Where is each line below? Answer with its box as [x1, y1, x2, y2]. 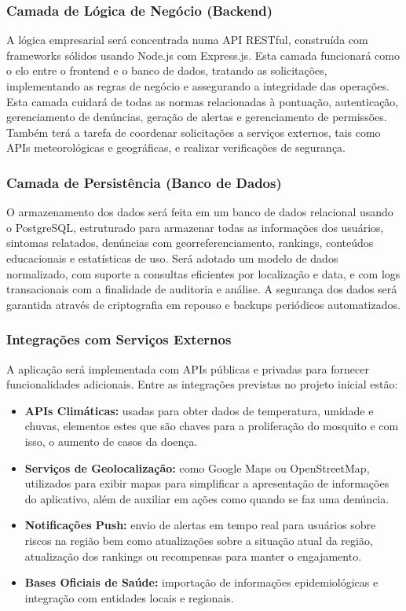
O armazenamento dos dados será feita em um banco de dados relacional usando [6, 204, 393, 220]
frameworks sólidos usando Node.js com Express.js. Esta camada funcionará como [6, 46, 400, 63]
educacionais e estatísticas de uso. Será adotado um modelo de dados [6, 249, 338, 266]
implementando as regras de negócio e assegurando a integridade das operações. [6, 78, 390, 94]
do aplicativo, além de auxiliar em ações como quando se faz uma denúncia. [24, 490, 390, 506]
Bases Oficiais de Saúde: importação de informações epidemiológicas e [24, 574, 379, 591]
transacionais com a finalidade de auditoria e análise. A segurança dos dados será [6, 281, 397, 297]
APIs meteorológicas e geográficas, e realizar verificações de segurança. [6, 139, 346, 156]
